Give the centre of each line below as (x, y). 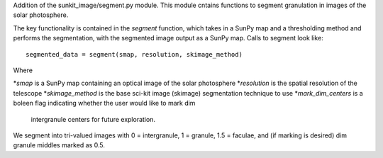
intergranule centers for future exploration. (93, 119)
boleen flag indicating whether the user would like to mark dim (104, 103)
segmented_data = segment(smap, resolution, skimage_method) (134, 54)
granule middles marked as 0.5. (59, 145)
